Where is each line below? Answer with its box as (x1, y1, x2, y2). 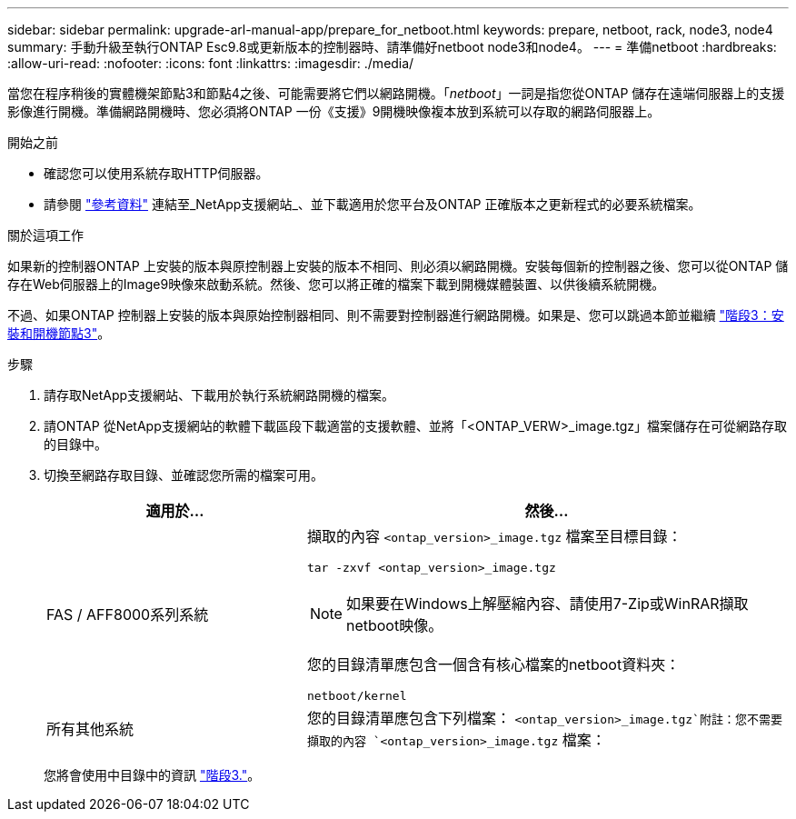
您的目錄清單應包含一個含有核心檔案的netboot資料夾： (306, 655, 681, 674)
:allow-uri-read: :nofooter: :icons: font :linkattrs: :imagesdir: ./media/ (7, 55, 414, 71)
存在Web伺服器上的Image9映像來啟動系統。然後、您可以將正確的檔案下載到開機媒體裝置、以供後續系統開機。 (7, 276, 665, 292)
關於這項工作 (7, 227, 84, 243)
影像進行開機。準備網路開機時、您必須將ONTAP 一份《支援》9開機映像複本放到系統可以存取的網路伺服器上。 (7, 104, 661, 119)
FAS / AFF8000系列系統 (46, 605, 209, 624)
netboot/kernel (306, 689, 407, 703)
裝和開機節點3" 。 (7, 325, 111, 341)
